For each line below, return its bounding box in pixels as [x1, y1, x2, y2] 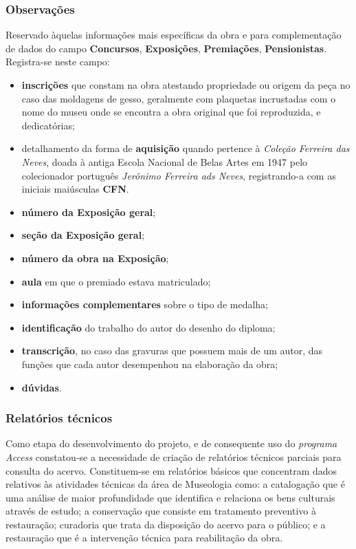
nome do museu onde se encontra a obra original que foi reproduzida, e [21, 105, 321, 119]
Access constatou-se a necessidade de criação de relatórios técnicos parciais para [5, 449, 342, 464]
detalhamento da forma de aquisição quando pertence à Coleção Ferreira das [21, 141, 350, 155]
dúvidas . [21, 380, 62, 394]
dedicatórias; [21, 118, 75, 132]
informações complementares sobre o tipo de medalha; [21, 297, 269, 312]
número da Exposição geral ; [21, 204, 156, 219]
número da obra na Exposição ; [21, 250, 169, 265]
